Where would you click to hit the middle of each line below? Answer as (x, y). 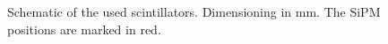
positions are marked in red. (84, 29)
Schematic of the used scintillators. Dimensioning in (150, 11)
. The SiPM (349, 11)
